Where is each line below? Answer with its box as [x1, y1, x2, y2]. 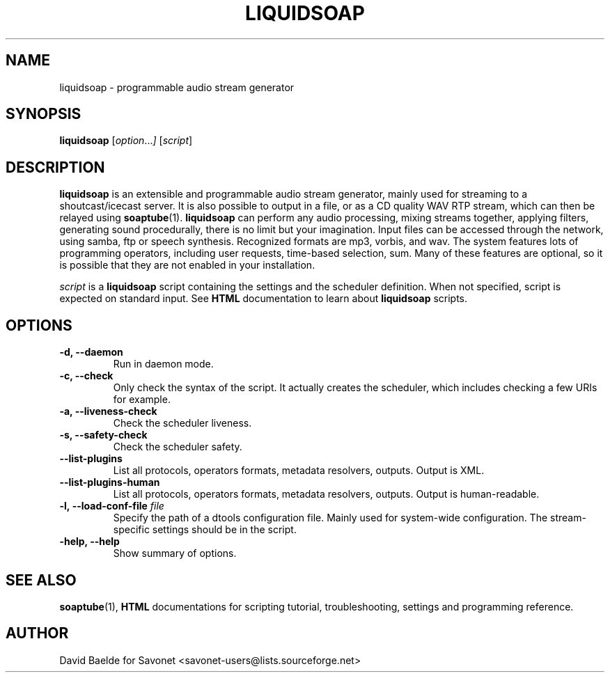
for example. [113, 393, 171, 406]
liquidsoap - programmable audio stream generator [59, 81, 295, 93]
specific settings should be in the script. [113, 523, 297, 536]
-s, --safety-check [59, 429, 148, 441]
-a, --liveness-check [59, 405, 157, 418]
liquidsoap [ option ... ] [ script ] [59, 134, 193, 147]
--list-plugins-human [59, 476, 160, 489]
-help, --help [59, 535, 120, 548]
